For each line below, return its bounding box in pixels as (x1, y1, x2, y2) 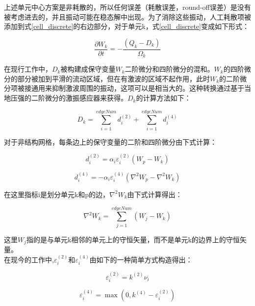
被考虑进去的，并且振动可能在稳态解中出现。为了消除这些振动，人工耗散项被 (4, 11, 251, 22)
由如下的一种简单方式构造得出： (89, 254, 193, 264)
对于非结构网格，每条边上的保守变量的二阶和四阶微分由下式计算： (4, 136, 217, 147)
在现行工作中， (4, 64, 52, 74)
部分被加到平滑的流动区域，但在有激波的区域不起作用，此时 (17, 73, 210, 83)
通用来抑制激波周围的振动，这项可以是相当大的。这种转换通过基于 (31, 83, 244, 93)
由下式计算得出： (127, 189, 182, 199)
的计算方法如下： (136, 93, 191, 103)
